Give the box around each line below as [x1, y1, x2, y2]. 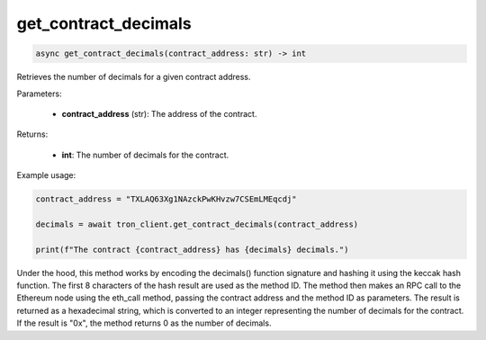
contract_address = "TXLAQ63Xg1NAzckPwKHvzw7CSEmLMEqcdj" [35, 194, 297, 204]
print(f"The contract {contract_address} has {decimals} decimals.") [35, 244, 349, 255]
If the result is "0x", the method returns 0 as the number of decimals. [16, 318, 272, 328]
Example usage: [16, 170, 76, 181]
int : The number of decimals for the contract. [61, 149, 229, 160]
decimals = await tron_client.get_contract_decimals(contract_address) [35, 219, 359, 229]
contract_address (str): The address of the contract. [61, 108, 257, 119]
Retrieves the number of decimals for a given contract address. [16, 72, 251, 83]
